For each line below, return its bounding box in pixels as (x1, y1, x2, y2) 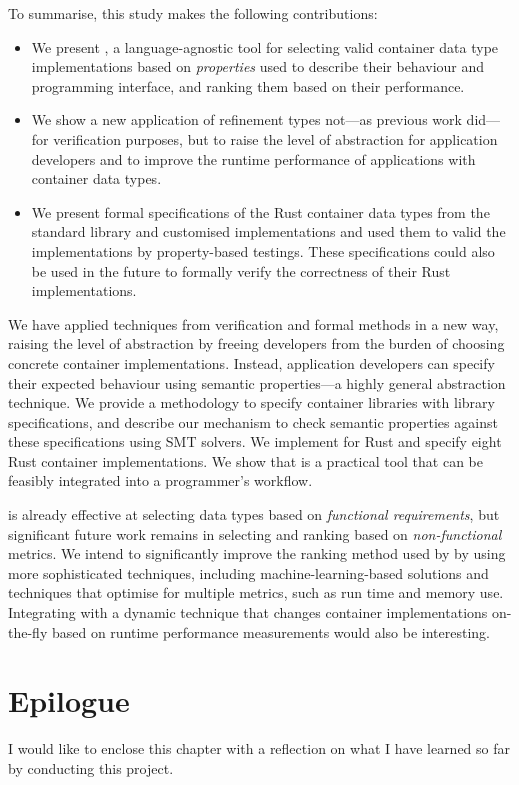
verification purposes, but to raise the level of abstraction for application (53, 128, 498, 149)
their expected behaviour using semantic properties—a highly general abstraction (8, 372, 506, 393)
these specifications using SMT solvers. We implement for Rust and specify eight (8, 431, 502, 452)
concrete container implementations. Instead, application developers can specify (8, 352, 495, 373)
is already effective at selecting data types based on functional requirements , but (8, 504, 500, 525)
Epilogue (8, 680, 130, 721)
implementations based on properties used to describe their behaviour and (31, 56, 485, 77)
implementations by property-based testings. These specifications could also (31, 240, 495, 261)
